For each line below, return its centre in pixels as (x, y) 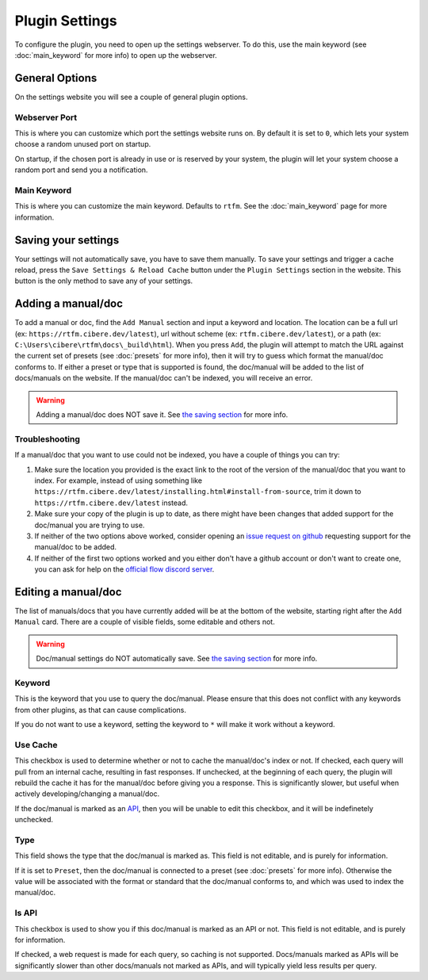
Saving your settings (67, 240)
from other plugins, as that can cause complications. (100, 710)
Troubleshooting (48, 438)
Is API (26, 913)
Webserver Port (46, 117)
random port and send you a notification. (81, 170)
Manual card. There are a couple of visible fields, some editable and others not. (145, 622)
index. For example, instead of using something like (118, 480)
